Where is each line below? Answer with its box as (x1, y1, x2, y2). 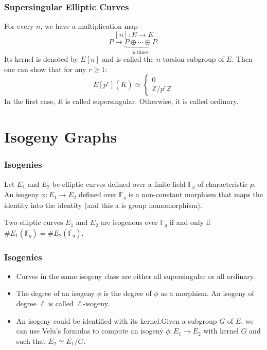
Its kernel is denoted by (4, 54, 78, 64)
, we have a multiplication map (40, 21, 138, 31)
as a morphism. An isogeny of (161, 288, 254, 299)
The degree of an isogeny (16, 288, 95, 299)
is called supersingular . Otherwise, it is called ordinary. (65, 96, 239, 107)
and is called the (102, 54, 154, 64)
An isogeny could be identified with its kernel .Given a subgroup (16, 315, 217, 326)
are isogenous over (100, 217, 158, 227)
